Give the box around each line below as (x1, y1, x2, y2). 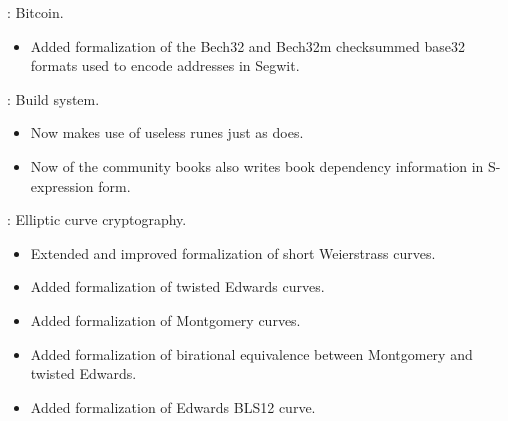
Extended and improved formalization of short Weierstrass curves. (30, 242, 436, 263)
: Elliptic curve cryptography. (7, 209, 187, 230)
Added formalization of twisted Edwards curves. (30, 276, 325, 297)
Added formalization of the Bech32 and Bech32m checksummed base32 (30, 35, 465, 56)
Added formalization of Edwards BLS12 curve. (30, 396, 316, 417)
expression (30, 175, 94, 196)
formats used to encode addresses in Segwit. (30, 55, 300, 76)
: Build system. (7, 88, 100, 109)
